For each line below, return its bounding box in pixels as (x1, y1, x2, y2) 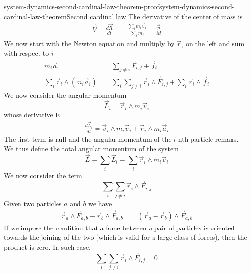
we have (88, 198, 112, 208)
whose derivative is (4, 109, 60, 119)
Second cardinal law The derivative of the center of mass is (66, 11, 243, 21)
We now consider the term (4, 170, 82, 180)
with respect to (4, 47, 49, 58)
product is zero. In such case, (4, 241, 91, 251)
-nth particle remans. (176, 134, 239, 144)
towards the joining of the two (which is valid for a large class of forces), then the (4, 232, 247, 242)
